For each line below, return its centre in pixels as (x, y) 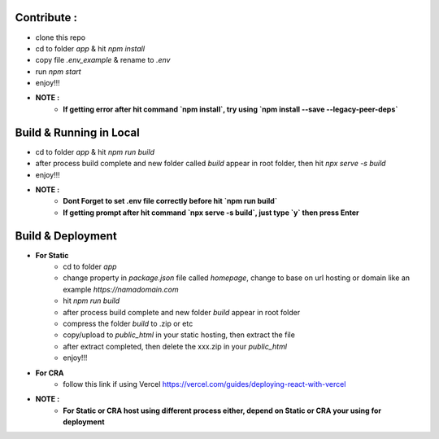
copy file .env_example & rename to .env (103, 60)
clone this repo (60, 37)
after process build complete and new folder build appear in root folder (182, 312)
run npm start (58, 71)
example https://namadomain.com (121, 289)
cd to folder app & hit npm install (90, 48)
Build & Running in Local (77, 132)
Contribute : (46, 18)
